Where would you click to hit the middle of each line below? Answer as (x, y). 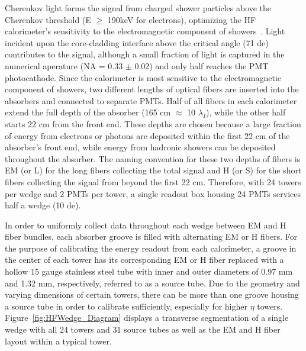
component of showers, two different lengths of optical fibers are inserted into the (152, 89)
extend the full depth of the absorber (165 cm (88, 112)
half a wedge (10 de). (43, 205)
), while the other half (246, 112)
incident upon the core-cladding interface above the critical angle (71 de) (137, 42)
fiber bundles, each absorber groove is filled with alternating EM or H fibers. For (151, 236)
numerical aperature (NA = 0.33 (64, 65)
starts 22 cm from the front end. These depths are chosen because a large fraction (153, 123)
